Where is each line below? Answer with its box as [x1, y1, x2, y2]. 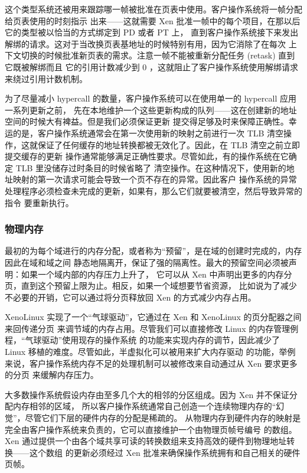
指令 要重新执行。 [5, 196, 74, 208]
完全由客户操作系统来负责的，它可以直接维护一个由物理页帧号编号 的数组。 [5, 423, 297, 435]
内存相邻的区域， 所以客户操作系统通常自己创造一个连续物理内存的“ [12, 400, 276, 412]
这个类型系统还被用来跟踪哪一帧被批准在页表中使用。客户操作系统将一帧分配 [5, 3, 302, 15]
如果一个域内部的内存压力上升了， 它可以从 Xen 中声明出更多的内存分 [21, 268, 292, 280]
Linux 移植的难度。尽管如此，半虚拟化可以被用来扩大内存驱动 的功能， [5, 345, 279, 358]
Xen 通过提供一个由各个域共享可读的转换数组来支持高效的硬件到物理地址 [5, 435, 287, 447]
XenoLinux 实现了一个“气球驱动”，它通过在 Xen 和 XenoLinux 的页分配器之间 [5, 311, 302, 323]
